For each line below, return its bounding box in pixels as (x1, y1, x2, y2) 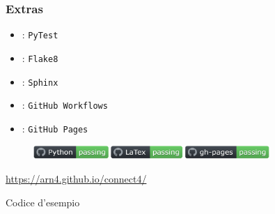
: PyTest (22, 27, 58, 42)
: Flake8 (22, 50, 58, 65)
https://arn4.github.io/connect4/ (6, 171, 147, 185)
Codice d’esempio (6, 194, 80, 209)
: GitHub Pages (22, 121, 88, 135)
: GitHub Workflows (22, 98, 108, 112)
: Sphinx (22, 74, 58, 89)
